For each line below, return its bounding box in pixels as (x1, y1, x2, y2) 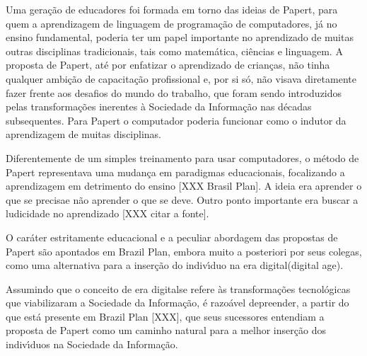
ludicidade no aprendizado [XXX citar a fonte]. (6, 206, 209, 221)
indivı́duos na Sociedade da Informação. (6, 337, 178, 352)
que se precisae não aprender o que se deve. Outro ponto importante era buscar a (6, 192, 359, 207)
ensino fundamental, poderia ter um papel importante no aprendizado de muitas (6, 30, 354, 45)
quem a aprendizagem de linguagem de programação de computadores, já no (6, 16, 337, 30)
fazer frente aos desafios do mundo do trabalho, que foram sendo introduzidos (6, 85, 342, 100)
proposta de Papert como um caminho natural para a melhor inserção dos (6, 323, 326, 338)
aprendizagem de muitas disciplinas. (6, 127, 161, 142)
